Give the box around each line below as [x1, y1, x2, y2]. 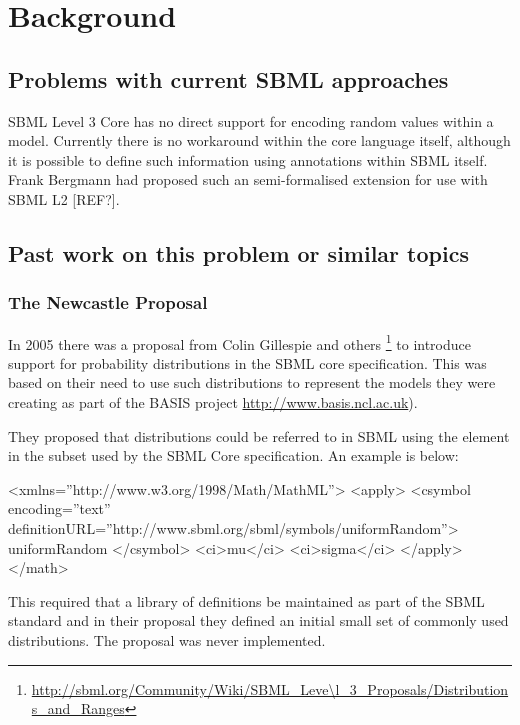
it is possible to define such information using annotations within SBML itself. [8, 149, 488, 170]
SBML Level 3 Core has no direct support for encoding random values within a [8, 110, 494, 131]
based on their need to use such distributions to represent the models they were [8, 372, 496, 393]
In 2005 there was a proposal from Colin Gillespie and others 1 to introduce [8, 330, 472, 354]
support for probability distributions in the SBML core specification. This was [8, 352, 487, 373]
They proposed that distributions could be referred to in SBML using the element [8, 425, 510, 446]
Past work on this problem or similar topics [8, 237, 469, 268]
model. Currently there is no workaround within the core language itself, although [8, 130, 511, 151]
